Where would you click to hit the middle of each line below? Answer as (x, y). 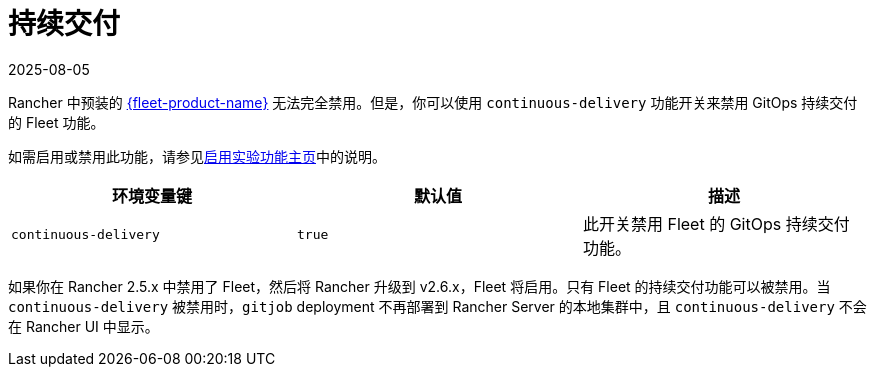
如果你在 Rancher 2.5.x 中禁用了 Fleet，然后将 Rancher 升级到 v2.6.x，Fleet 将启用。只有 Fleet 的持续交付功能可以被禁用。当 (419, 286)
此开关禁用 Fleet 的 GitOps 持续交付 (716, 223)
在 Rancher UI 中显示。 (83, 326)
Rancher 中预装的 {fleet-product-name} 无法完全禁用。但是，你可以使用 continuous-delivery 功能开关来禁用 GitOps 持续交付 (433, 102)
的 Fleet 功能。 (56, 122)
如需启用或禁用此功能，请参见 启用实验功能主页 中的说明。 (197, 156)
